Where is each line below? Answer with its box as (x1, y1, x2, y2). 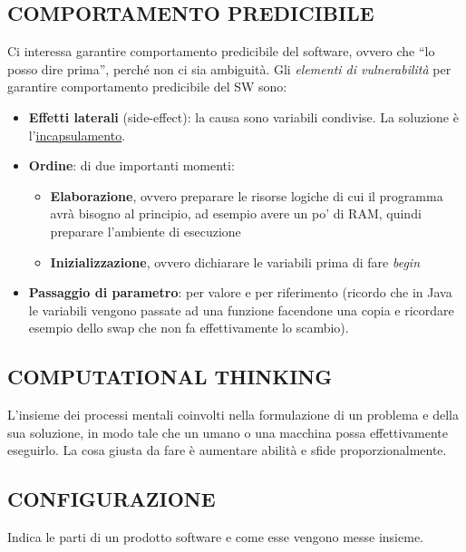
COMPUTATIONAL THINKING (7, 363, 333, 391)
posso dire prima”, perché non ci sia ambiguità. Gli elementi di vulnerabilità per (7, 59, 451, 78)
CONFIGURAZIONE (7, 485, 216, 513)
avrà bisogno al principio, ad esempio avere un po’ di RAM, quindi (50, 204, 422, 223)
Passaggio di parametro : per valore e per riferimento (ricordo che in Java (28, 283, 452, 302)
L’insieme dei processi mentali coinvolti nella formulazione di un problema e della (7, 405, 459, 424)
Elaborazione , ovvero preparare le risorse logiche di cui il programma (50, 186, 443, 205)
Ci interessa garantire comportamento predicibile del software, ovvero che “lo (7, 42, 435, 61)
